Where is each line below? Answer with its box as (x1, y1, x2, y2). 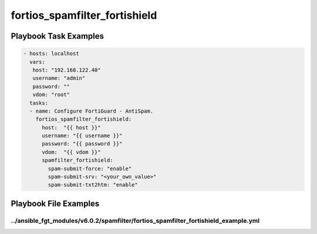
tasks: (29, 100, 49, 106)
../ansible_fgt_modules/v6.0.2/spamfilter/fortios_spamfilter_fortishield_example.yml (11, 216, 260, 225)
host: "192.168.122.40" (32, 66, 101, 73)
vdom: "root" (32, 91, 70, 98)
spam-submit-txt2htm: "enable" (48, 182, 138, 188)
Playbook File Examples (11, 198, 100, 208)
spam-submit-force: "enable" (48, 165, 132, 172)
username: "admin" (32, 75, 86, 82)
